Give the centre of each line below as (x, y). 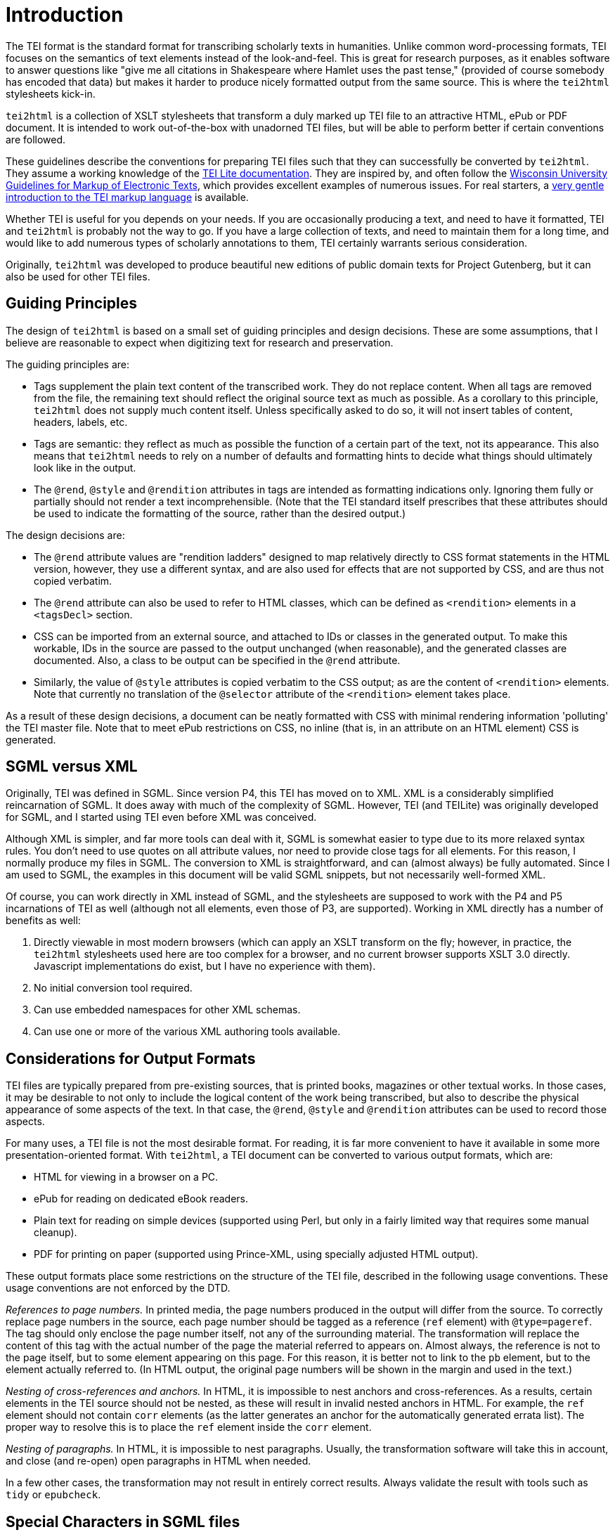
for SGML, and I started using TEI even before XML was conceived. (161, 817)
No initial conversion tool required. (113, 988)
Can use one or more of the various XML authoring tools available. (187, 1032)
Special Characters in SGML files (123, 1521)
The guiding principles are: (68, 364)
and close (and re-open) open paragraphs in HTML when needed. (158, 1461)
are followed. (36, 139)
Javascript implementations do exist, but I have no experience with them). (205, 966)
